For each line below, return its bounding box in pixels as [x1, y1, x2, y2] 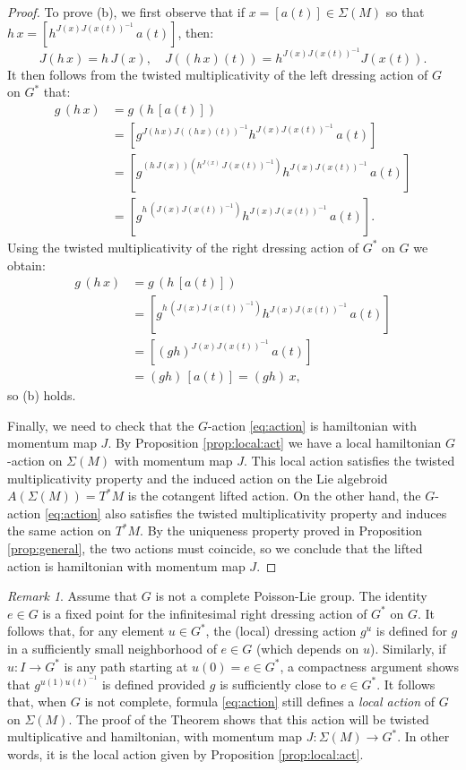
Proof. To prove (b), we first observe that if [7, 3, 246, 21]
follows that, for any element [7, 621, 165, 640]
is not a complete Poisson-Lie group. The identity [155, 586, 427, 605]
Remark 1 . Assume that [7, 586, 138, 605]
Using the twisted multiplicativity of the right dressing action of [7, 237, 359, 256]
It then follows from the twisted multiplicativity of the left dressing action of [7, 64, 428, 83]
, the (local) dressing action [205, 621, 357, 640]
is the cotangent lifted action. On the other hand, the [127, 486, 421, 505]
